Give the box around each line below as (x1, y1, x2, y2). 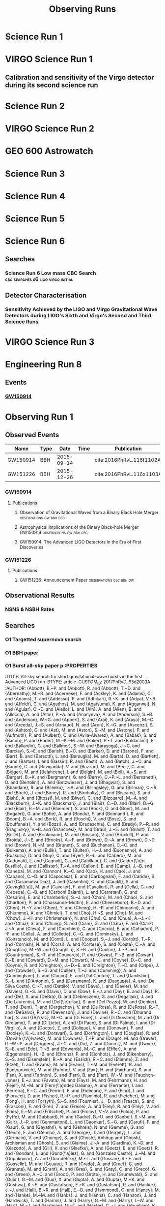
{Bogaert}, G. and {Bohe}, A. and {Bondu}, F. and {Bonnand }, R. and (5, 811, 144, 816)
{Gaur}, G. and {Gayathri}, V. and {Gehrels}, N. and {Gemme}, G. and (5, 1124, 144, 1130)
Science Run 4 (5, 190, 65, 202)
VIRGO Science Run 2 (5, 123, 95, 134)
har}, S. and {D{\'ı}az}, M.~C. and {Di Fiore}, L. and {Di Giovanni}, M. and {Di (5, 1014, 160, 1020)
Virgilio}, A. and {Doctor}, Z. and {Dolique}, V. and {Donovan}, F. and (5, 1025, 143, 1031)
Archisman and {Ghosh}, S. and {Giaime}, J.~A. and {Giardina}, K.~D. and (5, 1140, 154, 1146)
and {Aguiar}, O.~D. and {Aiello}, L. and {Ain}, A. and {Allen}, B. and (5, 706, 142, 712)
